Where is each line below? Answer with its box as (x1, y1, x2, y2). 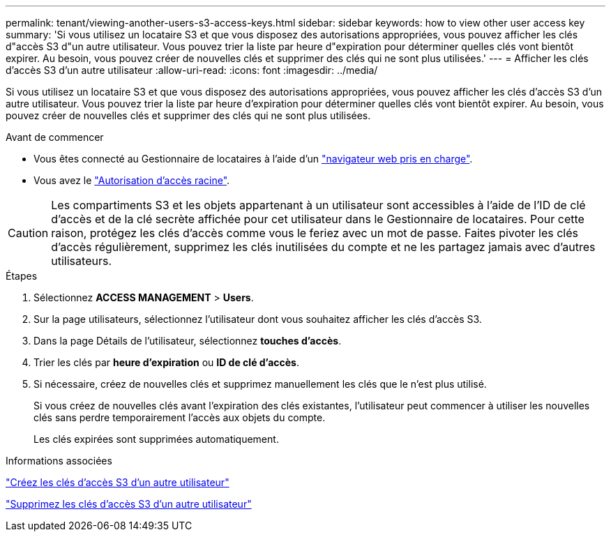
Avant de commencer (6, 131, 104, 143)
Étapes (6, 270, 38, 282)
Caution (8, 226, 49, 240)
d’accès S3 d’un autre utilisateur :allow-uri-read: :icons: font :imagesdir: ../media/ (6, 64, 378, 76)
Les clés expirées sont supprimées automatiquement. (33, 433, 279, 445)
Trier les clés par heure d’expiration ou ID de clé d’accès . (33, 356, 299, 368)
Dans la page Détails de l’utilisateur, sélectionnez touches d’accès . (33, 335, 342, 347)
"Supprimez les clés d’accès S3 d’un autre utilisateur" (6, 498, 252, 510)
